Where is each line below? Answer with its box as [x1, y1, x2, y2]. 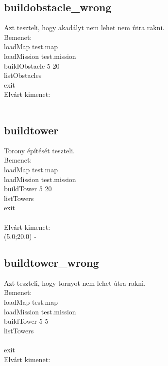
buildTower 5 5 [4, 316, 49, 326]
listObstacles [4, 70, 42, 80]
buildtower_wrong [4, 255, 99, 270]
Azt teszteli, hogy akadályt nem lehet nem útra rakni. [4, 22, 165, 33]
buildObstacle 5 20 [4, 60, 60, 71]
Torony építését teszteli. [4, 145, 75, 155]
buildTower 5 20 [4, 183, 52, 194]
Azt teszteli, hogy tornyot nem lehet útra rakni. [4, 277, 146, 288]
